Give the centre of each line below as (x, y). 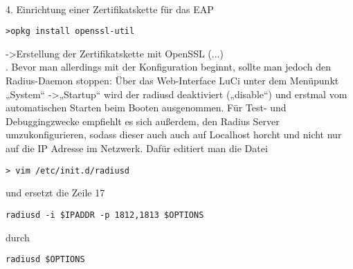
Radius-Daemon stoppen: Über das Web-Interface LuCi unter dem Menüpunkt (172, 81)
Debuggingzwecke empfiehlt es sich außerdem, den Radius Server (143, 121)
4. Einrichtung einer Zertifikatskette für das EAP (110, 9)
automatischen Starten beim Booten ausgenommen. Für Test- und (146, 108)
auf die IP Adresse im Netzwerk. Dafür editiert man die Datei (137, 148)
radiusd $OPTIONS (45, 260)
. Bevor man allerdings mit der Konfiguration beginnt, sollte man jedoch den (168, 67)
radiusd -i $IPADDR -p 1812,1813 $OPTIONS (105, 215)
